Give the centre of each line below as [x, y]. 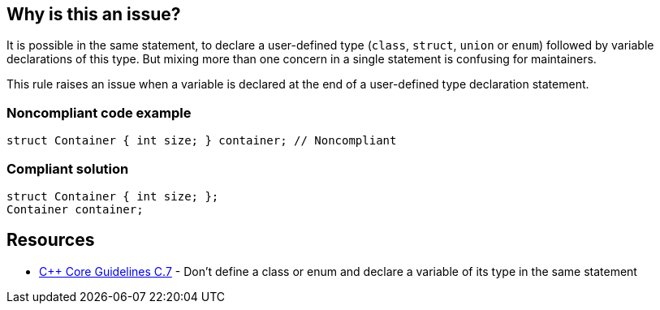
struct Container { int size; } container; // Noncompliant [202, 141]
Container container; [75, 209]
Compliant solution [68, 168]
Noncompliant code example [99, 112]
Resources [51, 240]
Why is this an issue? [94, 14]
